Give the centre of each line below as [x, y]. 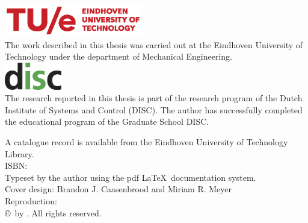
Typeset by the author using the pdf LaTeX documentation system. [131, 177]
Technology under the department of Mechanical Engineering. [119, 56]
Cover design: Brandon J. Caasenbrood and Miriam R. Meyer [119, 189]
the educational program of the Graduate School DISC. [107, 121]
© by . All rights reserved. [53, 212]
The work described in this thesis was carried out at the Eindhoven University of [154, 44]
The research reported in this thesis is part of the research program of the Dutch [154, 98]
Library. [20, 153]
